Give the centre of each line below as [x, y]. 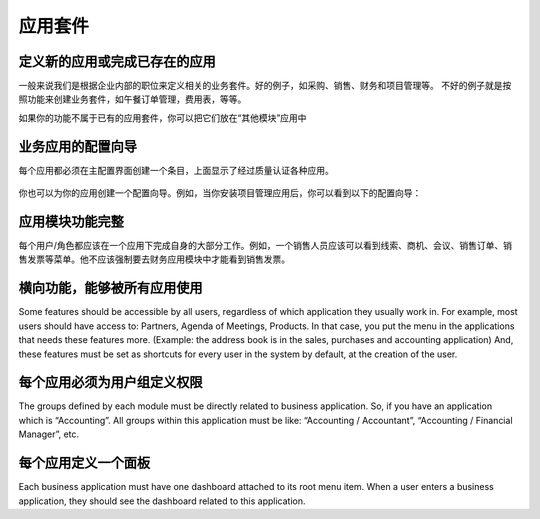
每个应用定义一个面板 [84, 463]
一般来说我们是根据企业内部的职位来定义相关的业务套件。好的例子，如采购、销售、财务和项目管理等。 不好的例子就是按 [265, 86]
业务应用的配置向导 [77, 146]
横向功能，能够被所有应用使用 [110, 288]
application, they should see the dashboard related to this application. [162, 501]
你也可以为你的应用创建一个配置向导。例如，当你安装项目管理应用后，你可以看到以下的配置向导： [220, 193]
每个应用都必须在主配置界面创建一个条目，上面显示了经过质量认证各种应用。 [176, 170]
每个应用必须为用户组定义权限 [110, 382]
